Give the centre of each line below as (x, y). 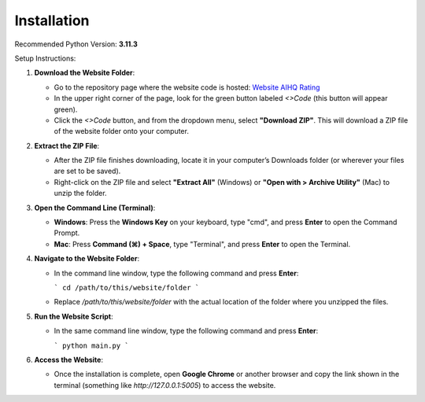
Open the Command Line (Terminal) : (95, 208)
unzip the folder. (80, 194)
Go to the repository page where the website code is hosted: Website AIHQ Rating (187, 87)
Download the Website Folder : (85, 73)
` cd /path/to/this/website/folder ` (127, 288)
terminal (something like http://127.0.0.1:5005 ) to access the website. (165, 385)
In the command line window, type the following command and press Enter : (176, 273)
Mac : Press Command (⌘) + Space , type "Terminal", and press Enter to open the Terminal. (202, 244)
